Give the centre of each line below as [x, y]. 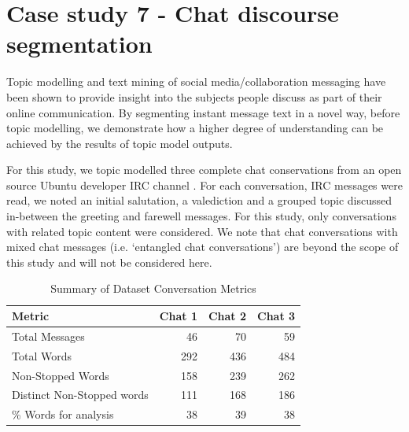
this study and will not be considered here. [109, 262]
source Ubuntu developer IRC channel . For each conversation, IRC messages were [204, 185]
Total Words [42, 355]
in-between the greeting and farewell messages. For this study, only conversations [201, 216]
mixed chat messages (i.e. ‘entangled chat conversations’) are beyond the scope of [203, 247]
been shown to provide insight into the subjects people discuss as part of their [194, 96]
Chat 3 [276, 316]
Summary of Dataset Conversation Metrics [153, 288]
